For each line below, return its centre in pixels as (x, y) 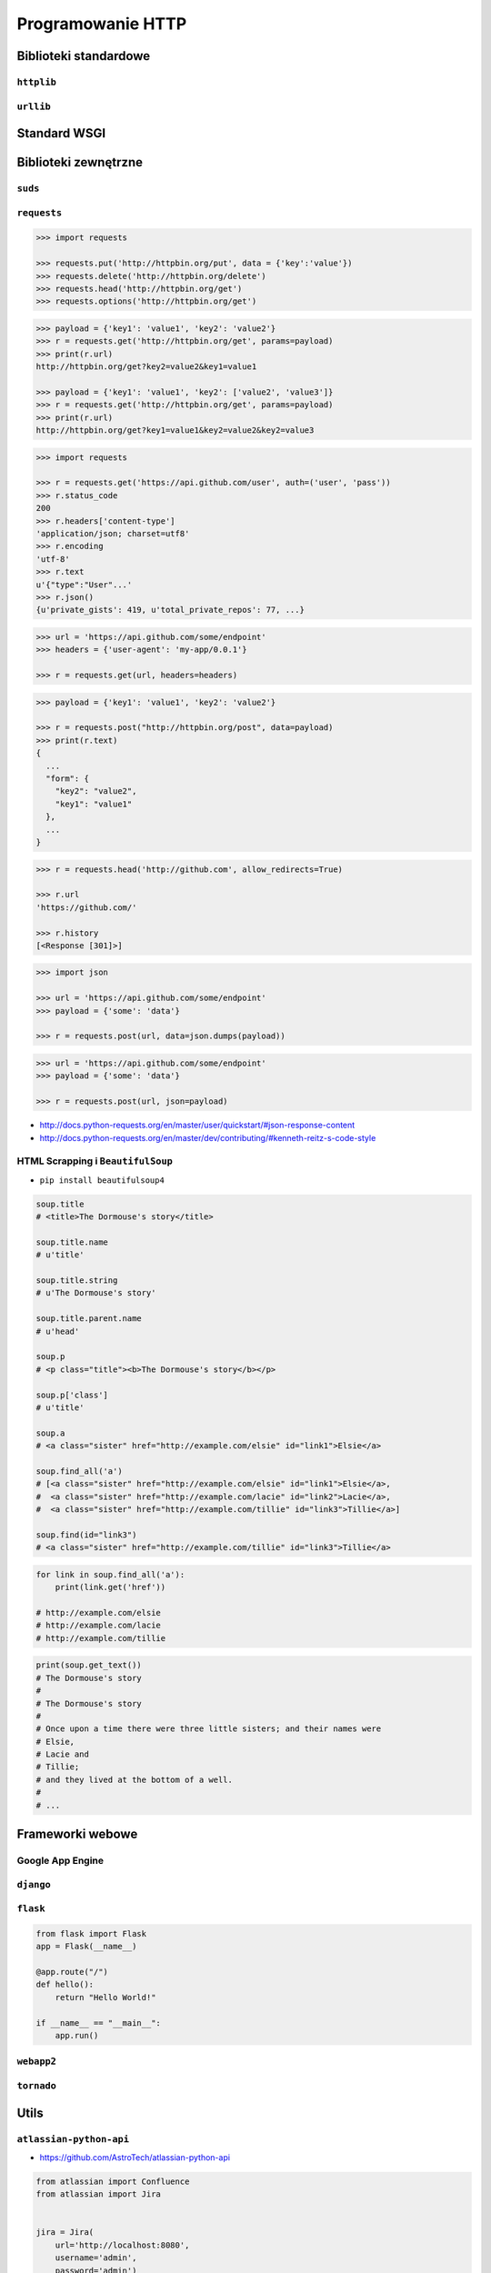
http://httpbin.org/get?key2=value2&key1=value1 (146, 367)
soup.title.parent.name (89, 1319)
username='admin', (96, 2258)
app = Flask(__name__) (86, 1947)
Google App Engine (60, 1861)
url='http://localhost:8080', (122, 2245)
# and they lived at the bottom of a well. (135, 1779)
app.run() (77, 2036)
